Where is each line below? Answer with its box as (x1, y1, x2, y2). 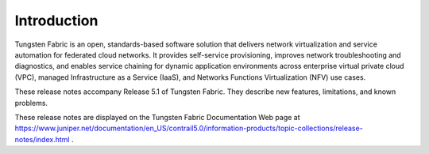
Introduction (14, 12, 99, 29)
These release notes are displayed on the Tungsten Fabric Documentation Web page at (14, 112, 301, 122)
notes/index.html (14, 134, 70, 144)
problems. (14, 98, 48, 107)
